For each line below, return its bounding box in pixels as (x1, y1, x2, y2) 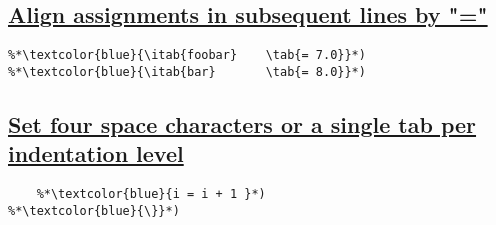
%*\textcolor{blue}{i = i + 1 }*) (36, 187, 266, 202)
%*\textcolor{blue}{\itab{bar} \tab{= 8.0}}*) (8, 64, 366, 79)
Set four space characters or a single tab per (8, 108, 477, 139)
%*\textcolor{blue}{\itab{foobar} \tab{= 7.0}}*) (8, 48, 366, 63)
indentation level (8, 138, 184, 169)
